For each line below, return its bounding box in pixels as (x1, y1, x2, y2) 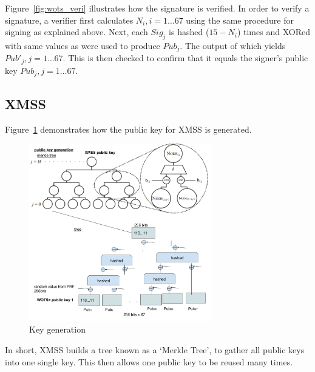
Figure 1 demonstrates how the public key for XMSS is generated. (5, 122, 252, 135)
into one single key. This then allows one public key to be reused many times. (5, 355, 293, 368)
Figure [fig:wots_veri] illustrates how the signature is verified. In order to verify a (5, 2, 310, 14)
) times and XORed (237, 25, 310, 38)
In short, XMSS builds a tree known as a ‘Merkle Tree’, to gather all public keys (5, 343, 305, 356)
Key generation (29, 323, 86, 336)
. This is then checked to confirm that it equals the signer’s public (63, 51, 308, 64)
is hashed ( (169, 25, 209, 38)
